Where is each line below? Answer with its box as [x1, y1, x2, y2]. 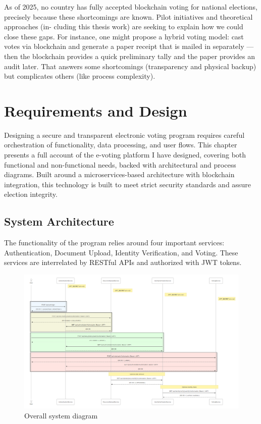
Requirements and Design [4, 100, 187, 121]
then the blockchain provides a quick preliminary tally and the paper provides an [4, 50, 255, 61]
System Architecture [4, 214, 114, 229]
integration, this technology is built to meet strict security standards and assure [4, 179, 251, 189]
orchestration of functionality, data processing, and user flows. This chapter [4, 139, 237, 150]
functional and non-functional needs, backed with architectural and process [4, 159, 236, 170]
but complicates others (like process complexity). [4, 71, 155, 81]
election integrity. [4, 189, 58, 199]
